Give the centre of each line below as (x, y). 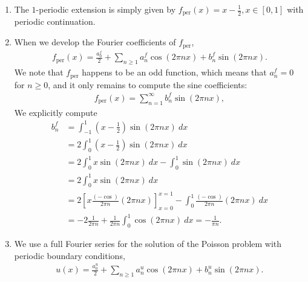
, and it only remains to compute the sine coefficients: (148, 84)
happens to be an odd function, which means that (174, 72)
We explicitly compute (56, 112)
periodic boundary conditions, (70, 255)
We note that (39, 72)
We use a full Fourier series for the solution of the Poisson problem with (148, 244)
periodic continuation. (55, 21)
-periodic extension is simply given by (106, 9)
